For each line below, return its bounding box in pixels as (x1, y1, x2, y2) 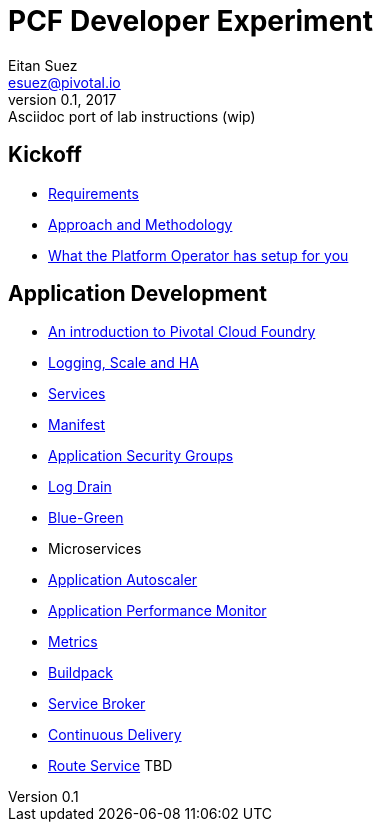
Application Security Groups (48, 447, 234, 465)
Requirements (48, 184, 139, 202)
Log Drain (48, 478, 112, 496)
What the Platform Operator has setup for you (48, 246, 349, 264)
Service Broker (48, 695, 146, 713)
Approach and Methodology (48, 215, 233, 233)
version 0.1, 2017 (8, 90, 117, 108)
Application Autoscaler (48, 571, 198, 589)
